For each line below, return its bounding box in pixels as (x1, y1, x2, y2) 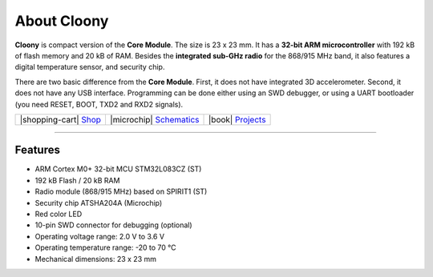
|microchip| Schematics (109, 114, 200, 125)
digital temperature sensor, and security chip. (14, 62, 165, 72)
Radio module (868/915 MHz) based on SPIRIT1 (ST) (34, 187, 208, 196)
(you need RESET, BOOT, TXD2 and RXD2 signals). (14, 99, 184, 109)
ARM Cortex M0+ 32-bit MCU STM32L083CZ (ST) (34, 164, 202, 174)
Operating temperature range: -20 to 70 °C (34, 243, 176, 252)
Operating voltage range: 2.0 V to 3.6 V (34, 231, 164, 241)
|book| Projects (208, 114, 266, 125)
